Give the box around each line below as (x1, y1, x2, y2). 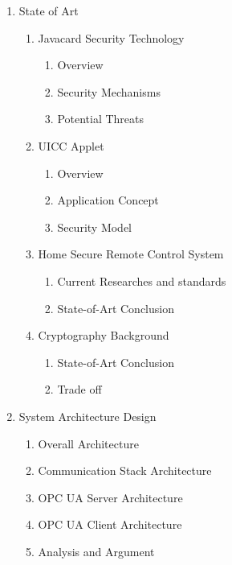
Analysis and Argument (38, 542, 155, 559)
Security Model (57, 218, 132, 235)
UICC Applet (38, 137, 104, 154)
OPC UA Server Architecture (38, 489, 183, 505)
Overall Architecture (38, 435, 139, 452)
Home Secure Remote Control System (38, 245, 224, 262)
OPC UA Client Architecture (38, 516, 182, 533)
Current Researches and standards (57, 272, 226, 289)
